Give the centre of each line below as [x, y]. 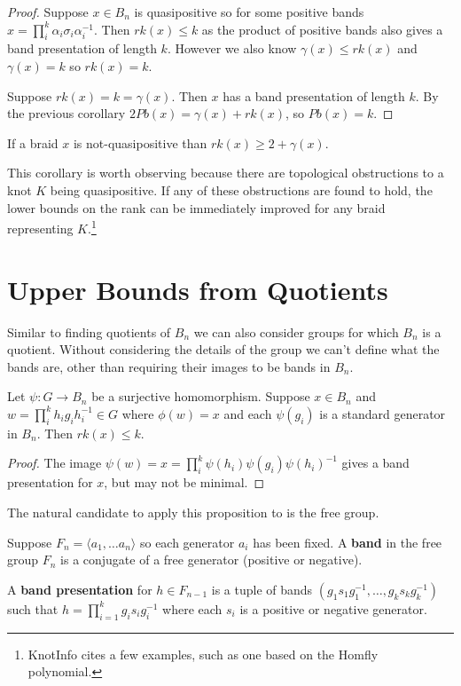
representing [40, 228]
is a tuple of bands [262, 589]
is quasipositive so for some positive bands [249, 12]
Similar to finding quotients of [89, 331]
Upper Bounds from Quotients [198, 289]
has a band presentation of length [314, 95]
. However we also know [232, 48]
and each [248, 413]
